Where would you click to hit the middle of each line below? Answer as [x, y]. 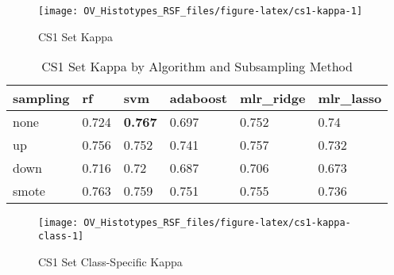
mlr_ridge [272, 98]
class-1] [61, 236]
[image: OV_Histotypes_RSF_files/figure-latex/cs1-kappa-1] [201, 11]
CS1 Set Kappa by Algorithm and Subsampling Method [197, 67]
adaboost [198, 98]
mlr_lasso [350, 98]
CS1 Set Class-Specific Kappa [110, 261]
